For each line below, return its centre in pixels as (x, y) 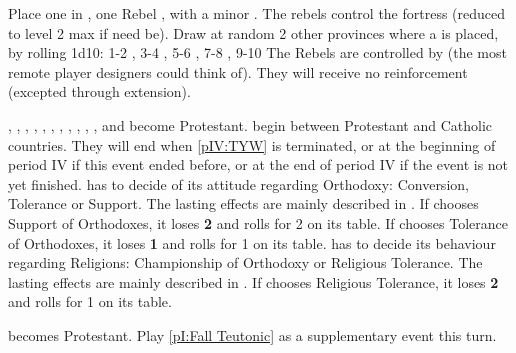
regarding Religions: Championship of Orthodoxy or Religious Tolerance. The (245, 262)
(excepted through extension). (99, 91)
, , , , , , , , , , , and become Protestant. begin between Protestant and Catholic (250, 124)
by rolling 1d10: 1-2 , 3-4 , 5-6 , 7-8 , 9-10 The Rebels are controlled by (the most (257, 52)
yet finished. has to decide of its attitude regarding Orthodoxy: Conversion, (238, 183)
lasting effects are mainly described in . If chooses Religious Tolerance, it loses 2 (253, 281)
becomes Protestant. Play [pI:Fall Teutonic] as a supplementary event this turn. (252, 334)
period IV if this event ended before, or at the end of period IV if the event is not (258, 164)
